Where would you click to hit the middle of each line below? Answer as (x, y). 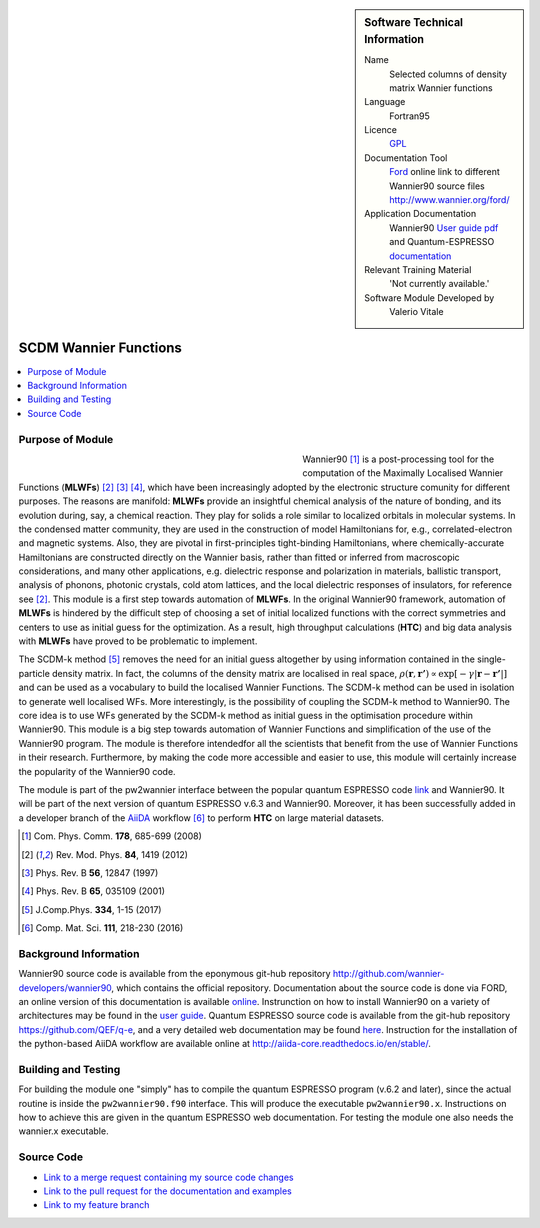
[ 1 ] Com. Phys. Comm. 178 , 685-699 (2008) (111, 836)
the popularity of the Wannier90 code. (97, 771)
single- (491, 659)
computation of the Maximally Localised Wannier (403, 473)
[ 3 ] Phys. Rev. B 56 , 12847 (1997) (90, 872)
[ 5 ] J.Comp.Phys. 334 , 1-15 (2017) (91, 909)
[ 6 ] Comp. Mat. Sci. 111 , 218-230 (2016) (102, 928)
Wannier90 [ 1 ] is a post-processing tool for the (398, 459)
